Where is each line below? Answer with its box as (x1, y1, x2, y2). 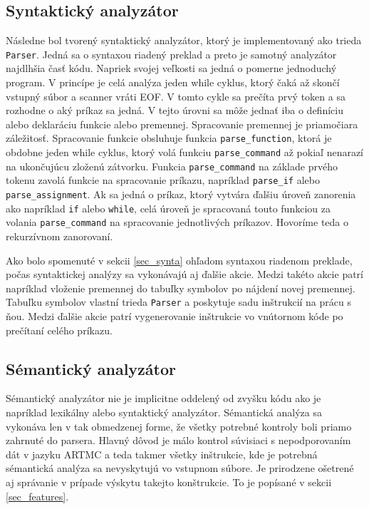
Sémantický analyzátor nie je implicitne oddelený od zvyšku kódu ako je (6, 391, 321, 406)
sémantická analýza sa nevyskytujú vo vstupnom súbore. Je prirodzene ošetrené (6, 461, 354, 475)
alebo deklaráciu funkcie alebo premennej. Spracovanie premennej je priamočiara (6, 116, 358, 131)
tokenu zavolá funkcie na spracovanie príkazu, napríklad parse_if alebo (6, 173, 320, 187)
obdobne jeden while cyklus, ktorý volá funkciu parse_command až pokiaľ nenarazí (6, 145, 364, 160)
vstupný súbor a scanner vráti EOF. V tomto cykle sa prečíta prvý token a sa (6, 88, 345, 103)
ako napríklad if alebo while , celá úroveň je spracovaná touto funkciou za (6, 200, 331, 215)
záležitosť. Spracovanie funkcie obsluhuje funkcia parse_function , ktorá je (6, 130, 332, 145)
